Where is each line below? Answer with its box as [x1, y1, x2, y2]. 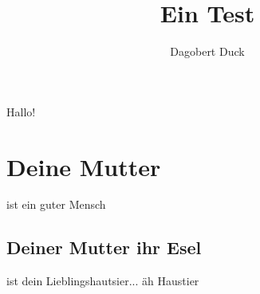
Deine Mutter [6, 150, 161, 182]
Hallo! [6, 103, 36, 120]
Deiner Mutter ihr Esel [6, 235, 202, 260]
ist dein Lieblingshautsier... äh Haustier [6, 272, 199, 289]
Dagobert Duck [170, 43, 245, 60]
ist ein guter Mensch [6, 196, 106, 213]
